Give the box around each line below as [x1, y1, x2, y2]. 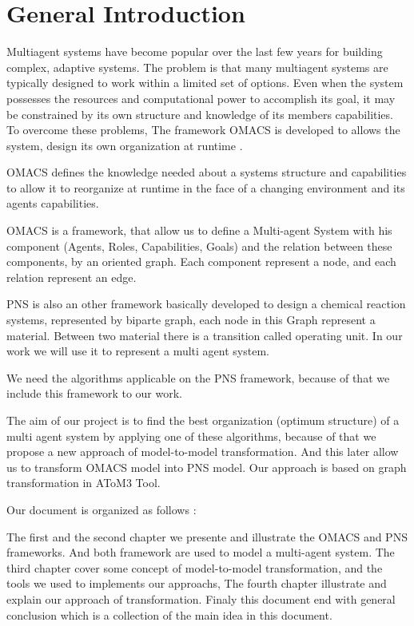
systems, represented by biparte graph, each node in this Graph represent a [6, 311, 376, 328]
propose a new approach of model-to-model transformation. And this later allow [6, 443, 399, 460]
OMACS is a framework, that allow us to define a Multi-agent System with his [6, 222, 392, 239]
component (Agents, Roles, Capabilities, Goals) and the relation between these [6, 237, 392, 254]
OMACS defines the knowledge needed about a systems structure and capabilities [6, 164, 407, 180]
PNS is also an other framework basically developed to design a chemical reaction [6, 295, 406, 312]
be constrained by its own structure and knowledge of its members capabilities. [6, 105, 393, 122]
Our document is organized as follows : [6, 501, 197, 517]
